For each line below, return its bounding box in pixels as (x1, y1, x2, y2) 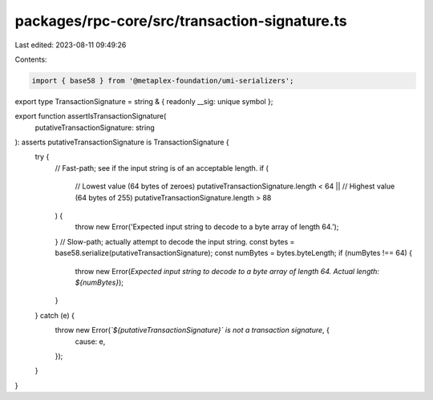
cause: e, (75, 337, 106, 346)
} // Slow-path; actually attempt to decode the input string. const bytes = (55, 236, 295, 246)
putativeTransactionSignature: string (34, 123, 156, 132)
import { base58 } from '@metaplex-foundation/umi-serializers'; (31, 76, 294, 85)
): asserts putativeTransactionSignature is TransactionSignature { (14, 137, 230, 147)
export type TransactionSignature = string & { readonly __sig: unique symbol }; (14, 96, 273, 106)
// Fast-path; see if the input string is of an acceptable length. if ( (55, 163, 269, 172)
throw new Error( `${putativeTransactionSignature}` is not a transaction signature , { (55, 325, 330, 335)
